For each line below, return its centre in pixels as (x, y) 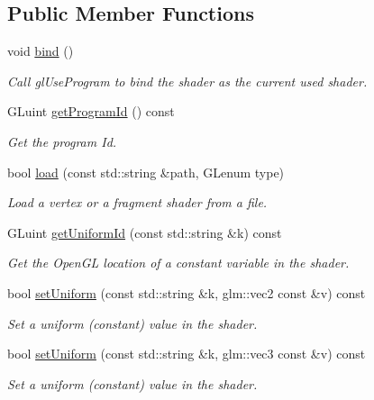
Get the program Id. (62, 141)
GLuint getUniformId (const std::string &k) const (145, 232)
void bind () (41, 51)
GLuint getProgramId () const (91, 111)
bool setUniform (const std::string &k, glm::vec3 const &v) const (187, 354)
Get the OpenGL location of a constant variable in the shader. (178, 263)
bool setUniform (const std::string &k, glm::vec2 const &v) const (187, 292)
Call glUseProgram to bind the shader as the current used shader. (187, 81)
